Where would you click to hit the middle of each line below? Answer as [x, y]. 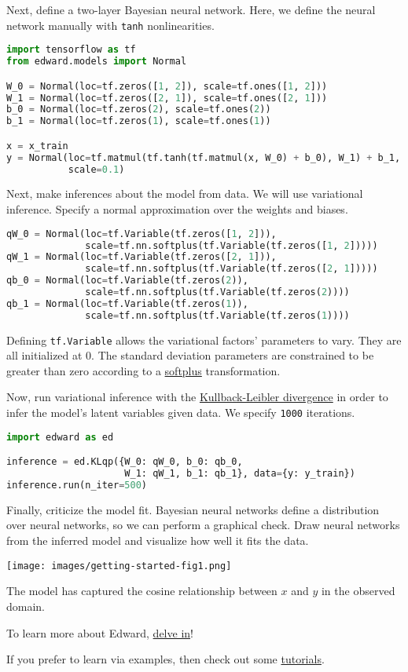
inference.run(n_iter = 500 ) [77, 485]
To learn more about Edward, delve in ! [100, 632]
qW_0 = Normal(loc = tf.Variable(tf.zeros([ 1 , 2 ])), [142, 234]
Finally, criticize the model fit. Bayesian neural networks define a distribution [193, 509]
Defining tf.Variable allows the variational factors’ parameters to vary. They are [204, 340]
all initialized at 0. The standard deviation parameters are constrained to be [190, 355]
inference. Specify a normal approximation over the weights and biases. [177, 209]
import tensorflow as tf [71, 50]
